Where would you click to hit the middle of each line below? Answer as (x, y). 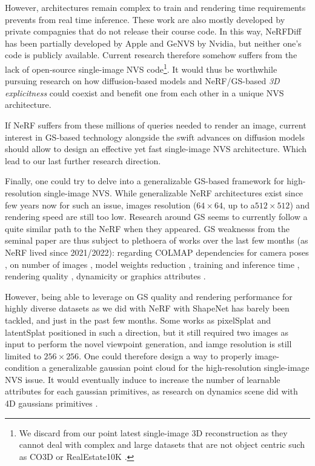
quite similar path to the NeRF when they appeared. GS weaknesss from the (147, 228)
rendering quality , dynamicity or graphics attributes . (105, 276)
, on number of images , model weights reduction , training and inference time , (152, 264)
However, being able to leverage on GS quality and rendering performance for (149, 296)
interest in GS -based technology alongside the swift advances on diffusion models (155, 137)
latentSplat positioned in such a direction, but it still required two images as (147, 332)
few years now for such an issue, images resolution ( (101, 205)
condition (22, 368)
